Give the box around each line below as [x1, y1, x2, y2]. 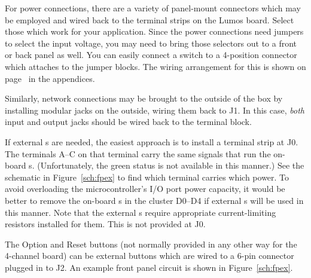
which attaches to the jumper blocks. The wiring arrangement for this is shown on [5, 60, 306, 72]
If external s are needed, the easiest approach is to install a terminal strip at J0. [5, 135, 298, 148]
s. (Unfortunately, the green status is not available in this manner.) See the [29, 159, 304, 172]
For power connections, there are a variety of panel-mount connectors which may [5, 2, 301, 14]
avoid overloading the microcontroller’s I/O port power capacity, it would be [5, 182, 285, 195]
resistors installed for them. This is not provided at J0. [5, 218, 206, 230]
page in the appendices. [5, 72, 95, 84]
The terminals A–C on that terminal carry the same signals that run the [5, 147, 271, 160]
